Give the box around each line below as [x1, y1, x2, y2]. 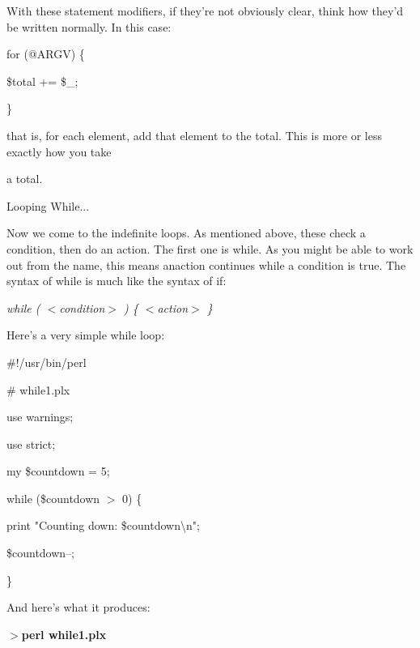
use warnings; [6, 408, 74, 425]
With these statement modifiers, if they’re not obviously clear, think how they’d [6, 2, 404, 19]
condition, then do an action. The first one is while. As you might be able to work [6, 240, 414, 257]
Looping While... [6, 197, 90, 214]
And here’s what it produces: [6, 599, 151, 616]
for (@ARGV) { [6, 45, 85, 62]
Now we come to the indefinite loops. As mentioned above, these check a [6, 224, 366, 241]
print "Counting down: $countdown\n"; [6, 517, 200, 534]
